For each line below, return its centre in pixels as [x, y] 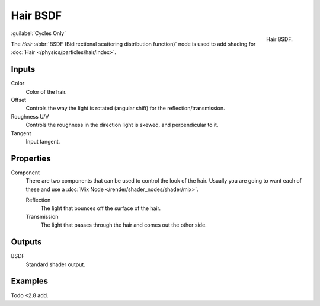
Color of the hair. [47, 91]
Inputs [23, 69]
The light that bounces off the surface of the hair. [101, 208]
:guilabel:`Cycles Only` [39, 33]
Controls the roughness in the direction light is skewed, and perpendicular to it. [122, 125]
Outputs [26, 242]
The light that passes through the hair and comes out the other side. [124, 225]
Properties [31, 158]
